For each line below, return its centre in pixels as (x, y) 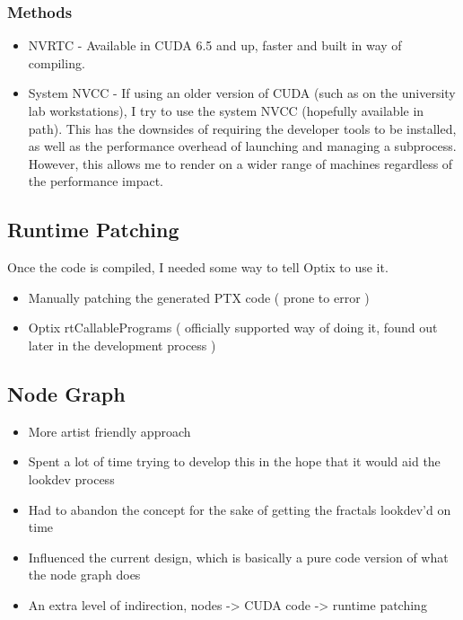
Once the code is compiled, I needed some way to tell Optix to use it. (198, 267)
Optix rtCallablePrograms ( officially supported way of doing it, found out (233, 328)
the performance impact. (96, 181)
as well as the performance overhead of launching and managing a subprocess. (242, 146)
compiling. (57, 62)
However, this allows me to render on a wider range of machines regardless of (240, 163)
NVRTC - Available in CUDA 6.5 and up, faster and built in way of (215, 45)
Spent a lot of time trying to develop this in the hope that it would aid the (234, 461)
